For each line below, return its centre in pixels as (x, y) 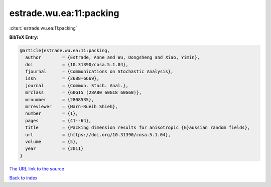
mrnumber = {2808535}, (60, 100)
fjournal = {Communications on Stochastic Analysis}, (99, 72)
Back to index (23, 178)
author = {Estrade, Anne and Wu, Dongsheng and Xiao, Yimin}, (113, 57)
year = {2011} (54, 149)
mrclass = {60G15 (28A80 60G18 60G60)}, (84, 92)
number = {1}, (52, 114)
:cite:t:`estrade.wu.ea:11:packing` (43, 28)
